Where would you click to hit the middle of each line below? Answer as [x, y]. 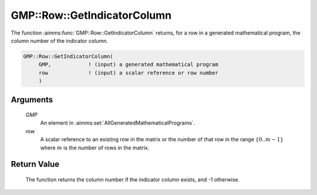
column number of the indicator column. [60, 40]
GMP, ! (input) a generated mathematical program [128, 65]
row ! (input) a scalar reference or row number [128, 73]
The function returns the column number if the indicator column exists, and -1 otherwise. [133, 180]
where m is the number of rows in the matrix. [95, 148]
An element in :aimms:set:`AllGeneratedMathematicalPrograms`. [118, 123]
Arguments [32, 100]
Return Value [35, 164]
